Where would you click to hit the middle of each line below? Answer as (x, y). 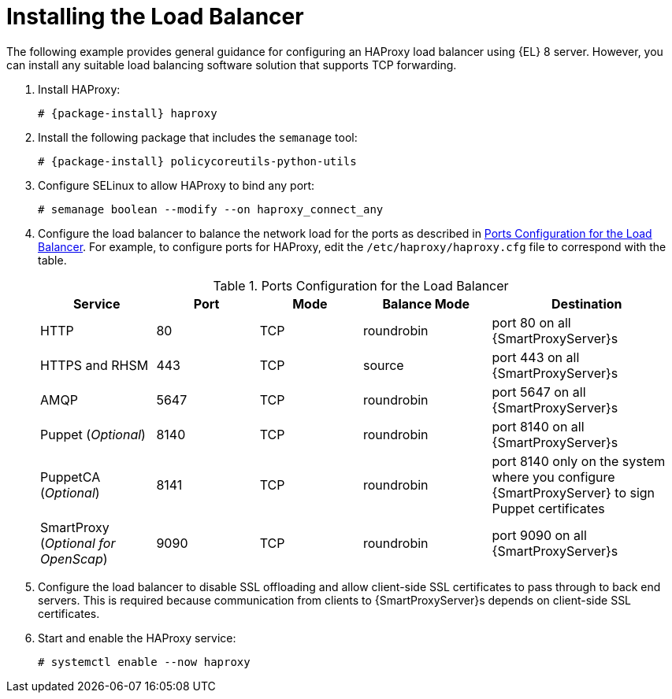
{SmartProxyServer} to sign (574, 492)
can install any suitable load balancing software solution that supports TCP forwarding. (232, 65)
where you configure (553, 477)
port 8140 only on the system (579, 461)
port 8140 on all (538, 426)
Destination (587, 303)
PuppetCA (71, 477)
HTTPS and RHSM (95, 365)
